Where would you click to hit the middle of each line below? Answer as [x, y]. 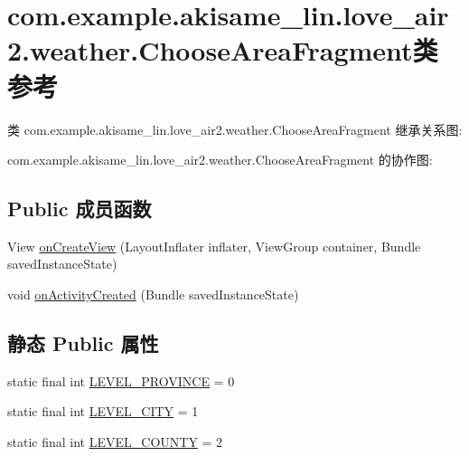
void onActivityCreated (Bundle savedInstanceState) [153, 294]
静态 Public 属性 [83, 343]
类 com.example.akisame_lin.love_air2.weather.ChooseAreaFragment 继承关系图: [235, 129]
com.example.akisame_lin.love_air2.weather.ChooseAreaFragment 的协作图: [220, 160]
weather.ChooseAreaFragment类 [234, 50]
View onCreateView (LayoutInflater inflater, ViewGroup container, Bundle [214, 246]
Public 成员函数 [80, 209]
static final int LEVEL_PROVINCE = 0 [121, 380]
